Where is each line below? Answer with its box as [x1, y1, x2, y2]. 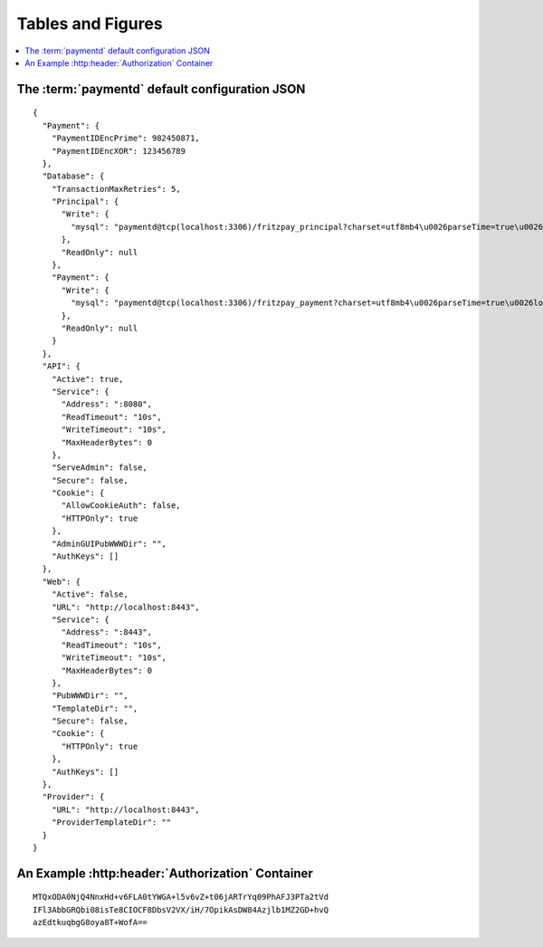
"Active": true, [51, 374, 124, 384]
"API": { [42, 361, 81, 371]
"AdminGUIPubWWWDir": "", [51, 539, 167, 549]
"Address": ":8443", [61, 627, 153, 637]
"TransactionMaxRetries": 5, [51, 184, 181, 194]
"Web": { [42, 576, 81, 587]
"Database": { [42, 171, 105, 181]
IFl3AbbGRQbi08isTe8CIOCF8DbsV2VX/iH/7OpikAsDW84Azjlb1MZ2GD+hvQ [33, 904, 329, 914]
